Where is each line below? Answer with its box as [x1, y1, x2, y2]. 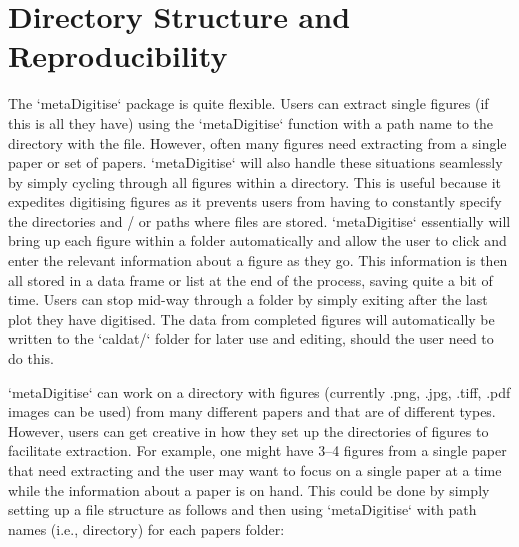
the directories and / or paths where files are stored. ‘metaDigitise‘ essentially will [8, 210, 511, 231]
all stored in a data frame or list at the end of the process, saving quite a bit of [8, 269, 493, 290]
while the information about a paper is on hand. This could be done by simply [8, 479, 490, 500]
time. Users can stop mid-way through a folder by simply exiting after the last [8, 289, 488, 310]
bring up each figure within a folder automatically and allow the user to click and [8, 230, 507, 251]
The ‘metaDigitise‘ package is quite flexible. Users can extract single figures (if [8, 93, 489, 114]
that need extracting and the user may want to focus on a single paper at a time [8, 460, 502, 480]
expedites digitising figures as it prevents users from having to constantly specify [8, 191, 502, 212]
